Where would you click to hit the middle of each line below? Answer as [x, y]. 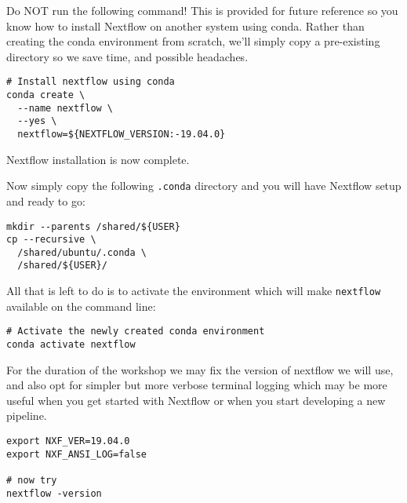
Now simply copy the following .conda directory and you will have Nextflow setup [204, 186]
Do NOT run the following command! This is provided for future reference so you [202, 10]
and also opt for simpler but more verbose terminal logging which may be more [197, 385]
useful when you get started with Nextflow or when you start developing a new [196, 400]
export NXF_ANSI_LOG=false [76, 454]
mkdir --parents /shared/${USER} [93, 226]
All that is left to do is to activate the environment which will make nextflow [194, 291]
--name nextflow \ [65, 108]
